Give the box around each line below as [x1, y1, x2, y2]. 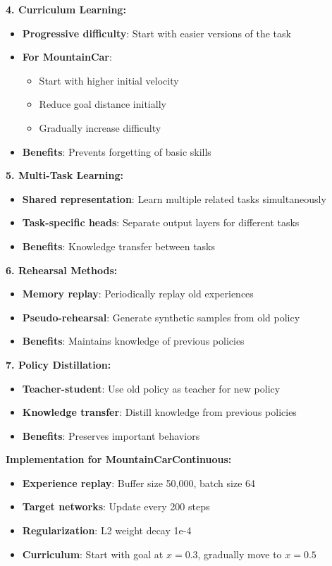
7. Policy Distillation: [6, 357, 111, 371]
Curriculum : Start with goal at [22, 546, 164, 561]
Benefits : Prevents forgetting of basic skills [22, 144, 211, 159]
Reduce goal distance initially [39, 97, 166, 111]
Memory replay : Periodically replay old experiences [22, 286, 254, 301]
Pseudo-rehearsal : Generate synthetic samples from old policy [22, 309, 300, 324]
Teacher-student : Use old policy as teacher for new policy [22, 381, 281, 395]
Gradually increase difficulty [39, 120, 161, 135]
